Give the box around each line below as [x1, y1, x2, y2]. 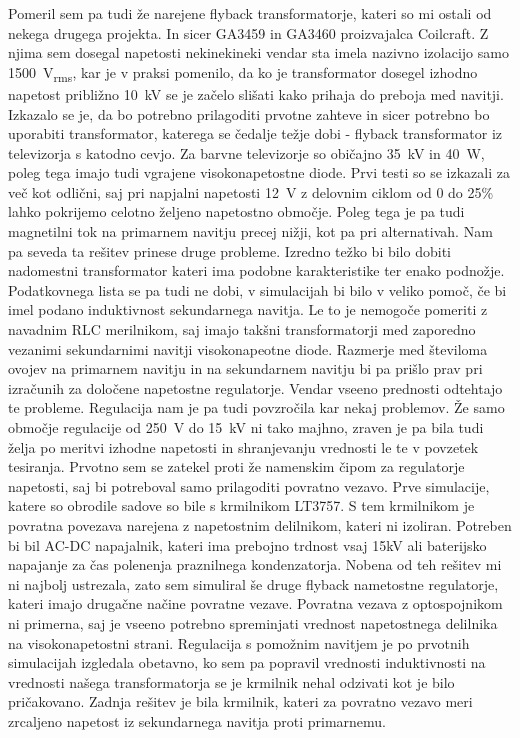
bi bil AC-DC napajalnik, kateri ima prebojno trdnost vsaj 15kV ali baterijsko [8, 534, 487, 555]
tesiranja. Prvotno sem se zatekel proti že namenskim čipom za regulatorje [8, 456, 465, 477]
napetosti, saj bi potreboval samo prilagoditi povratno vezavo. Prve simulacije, [8, 475, 490, 496]
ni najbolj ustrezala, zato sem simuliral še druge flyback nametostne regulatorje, [8, 573, 499, 594]
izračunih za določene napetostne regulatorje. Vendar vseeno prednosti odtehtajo [8, 377, 503, 398]
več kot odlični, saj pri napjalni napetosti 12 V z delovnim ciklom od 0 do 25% [8, 181, 494, 202]
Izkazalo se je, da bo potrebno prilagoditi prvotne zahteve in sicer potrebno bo [8, 103, 490, 124]
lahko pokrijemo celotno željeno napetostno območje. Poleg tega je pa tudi [8, 201, 465, 222]
